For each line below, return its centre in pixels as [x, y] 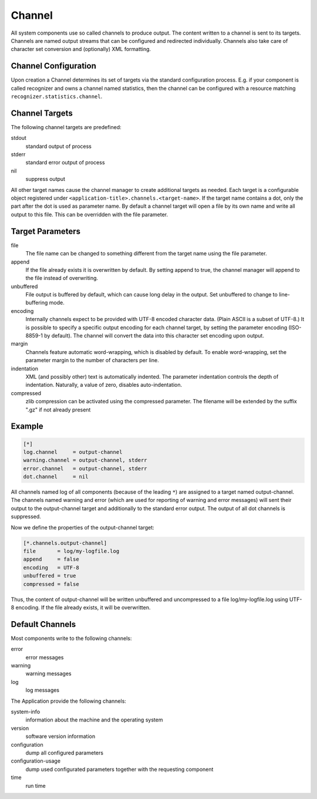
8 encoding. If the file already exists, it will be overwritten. [81, 607]
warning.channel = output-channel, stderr [85, 460]
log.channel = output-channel [73, 452]
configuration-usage [36, 761]
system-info [26, 712]
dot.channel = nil [56, 477]
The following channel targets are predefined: [66, 127]
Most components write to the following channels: [71, 638]
